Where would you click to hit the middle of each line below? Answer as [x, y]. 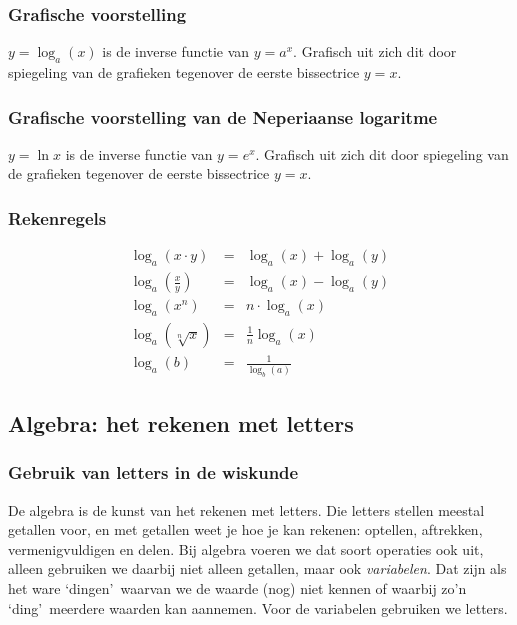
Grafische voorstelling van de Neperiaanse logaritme [223, 116]
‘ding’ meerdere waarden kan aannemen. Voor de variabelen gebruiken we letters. [258, 607]
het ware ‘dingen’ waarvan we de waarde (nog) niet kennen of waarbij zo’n [237, 588]
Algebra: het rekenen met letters [181, 423]
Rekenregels [57, 217]
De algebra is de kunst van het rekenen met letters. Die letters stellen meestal [246, 509]
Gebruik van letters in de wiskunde [153, 472]
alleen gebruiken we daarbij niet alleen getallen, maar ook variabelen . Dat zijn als [257, 568]
